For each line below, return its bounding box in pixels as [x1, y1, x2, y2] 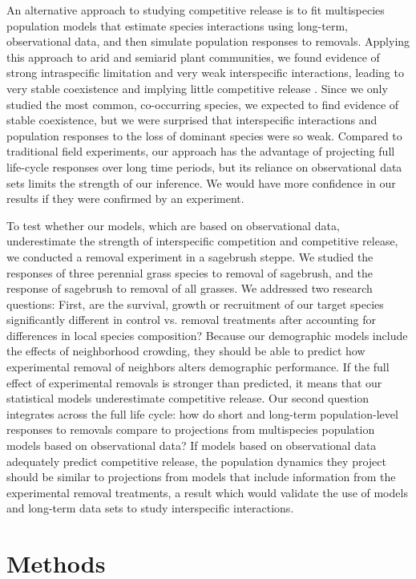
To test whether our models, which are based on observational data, [6, 217, 340, 233]
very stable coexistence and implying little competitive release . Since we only [6, 79, 388, 96]
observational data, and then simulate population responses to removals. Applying [6, 33, 410, 50]
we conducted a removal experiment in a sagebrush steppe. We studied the [6, 248, 374, 265]
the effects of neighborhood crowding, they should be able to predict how [6, 342, 366, 359]
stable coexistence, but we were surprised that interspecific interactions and [6, 111, 378, 128]
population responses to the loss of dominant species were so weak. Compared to [6, 127, 402, 144]
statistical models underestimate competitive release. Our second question [6, 390, 370, 407]
